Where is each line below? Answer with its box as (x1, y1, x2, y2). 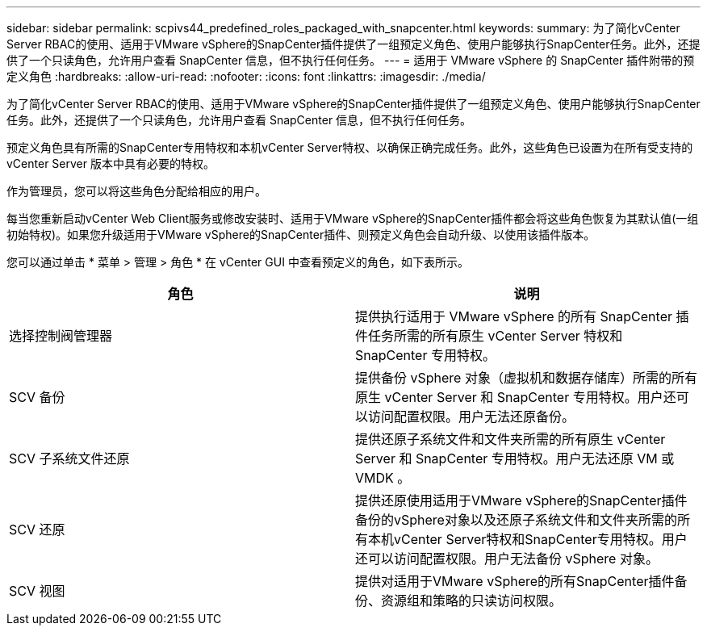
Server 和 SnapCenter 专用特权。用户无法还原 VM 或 (355, 450, 675, 467)
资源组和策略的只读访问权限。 (381, 592, 563, 609)
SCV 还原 (9, 521, 65, 538)
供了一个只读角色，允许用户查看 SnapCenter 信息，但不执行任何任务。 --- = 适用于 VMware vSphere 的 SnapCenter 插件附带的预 (6, 53, 695, 67)
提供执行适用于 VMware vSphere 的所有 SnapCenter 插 (355, 308, 689, 324)
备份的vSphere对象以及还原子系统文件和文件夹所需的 (355, 512, 677, 528)
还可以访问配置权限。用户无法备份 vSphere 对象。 (355, 550, 659, 567)
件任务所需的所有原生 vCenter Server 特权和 (355, 328, 623, 344)
